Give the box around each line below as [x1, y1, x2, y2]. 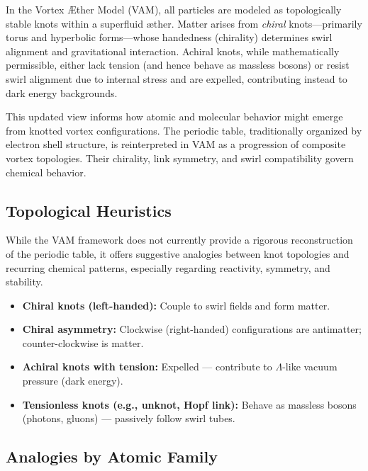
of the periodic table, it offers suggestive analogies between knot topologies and [6, 246, 350, 261]
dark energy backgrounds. [6, 85, 118, 100]
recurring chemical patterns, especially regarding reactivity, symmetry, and [6, 260, 330, 275]
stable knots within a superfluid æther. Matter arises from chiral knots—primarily [6, 16, 362, 30]
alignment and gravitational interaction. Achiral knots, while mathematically [6, 43, 340, 58]
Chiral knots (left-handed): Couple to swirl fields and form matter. [22, 297, 330, 312]
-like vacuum [282, 359, 338, 374]
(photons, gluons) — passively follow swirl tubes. [22, 411, 235, 426]
